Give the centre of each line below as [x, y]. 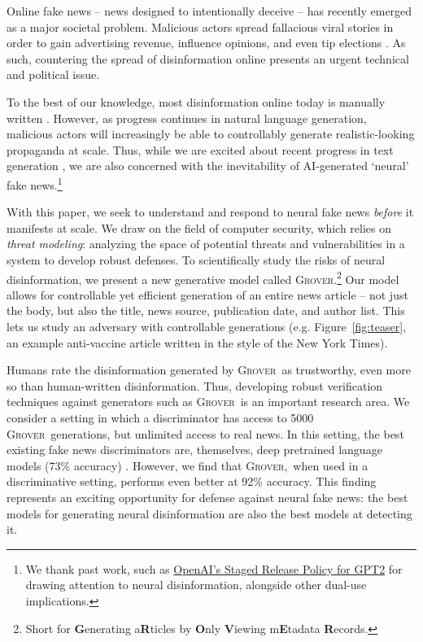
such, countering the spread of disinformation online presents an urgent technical [208, 58]
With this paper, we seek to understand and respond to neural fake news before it [210, 212]
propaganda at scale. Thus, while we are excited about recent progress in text [200, 149]
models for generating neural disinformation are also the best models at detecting [209, 513]
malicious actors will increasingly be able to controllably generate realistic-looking [211, 134]
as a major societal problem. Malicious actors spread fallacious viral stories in [200, 26]
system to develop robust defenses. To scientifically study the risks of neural [196, 259]
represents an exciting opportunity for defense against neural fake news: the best [207, 497]
